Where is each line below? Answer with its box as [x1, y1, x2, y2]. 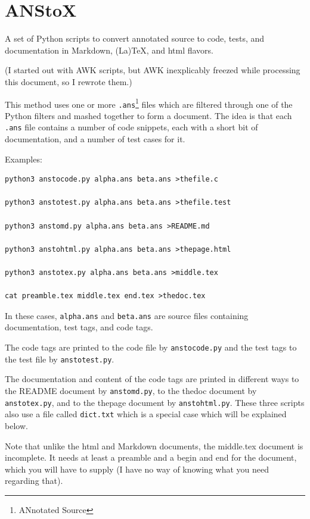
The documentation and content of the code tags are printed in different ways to [5, 373, 299, 385]
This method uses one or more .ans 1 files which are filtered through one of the [5, 96, 293, 110]
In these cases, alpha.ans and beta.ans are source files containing [5, 309, 249, 321]
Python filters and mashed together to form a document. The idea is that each [5, 109, 292, 121]
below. [5, 419, 28, 432]
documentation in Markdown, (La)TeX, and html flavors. [5, 43, 213, 56]
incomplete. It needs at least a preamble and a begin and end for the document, [5, 451, 297, 464]
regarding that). [5, 474, 63, 487]
